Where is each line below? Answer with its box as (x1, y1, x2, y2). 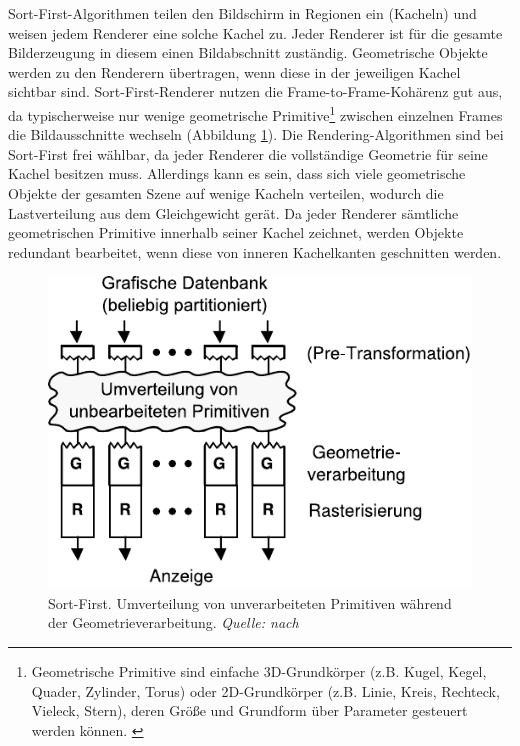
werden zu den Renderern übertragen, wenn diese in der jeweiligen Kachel (8, 61, 461, 82)
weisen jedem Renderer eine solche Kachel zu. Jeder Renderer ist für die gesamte (8, 22, 503, 43)
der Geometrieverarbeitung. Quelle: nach (48, 612, 299, 633)
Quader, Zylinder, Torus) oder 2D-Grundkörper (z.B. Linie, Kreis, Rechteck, (31, 680, 500, 701)
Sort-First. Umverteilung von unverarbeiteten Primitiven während (48, 592, 452, 613)
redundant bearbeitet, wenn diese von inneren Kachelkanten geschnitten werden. (8, 241, 502, 262)
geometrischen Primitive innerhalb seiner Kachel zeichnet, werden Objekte (8, 222, 464, 243)
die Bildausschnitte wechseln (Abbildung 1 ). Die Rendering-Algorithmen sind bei (8, 124, 504, 145)
